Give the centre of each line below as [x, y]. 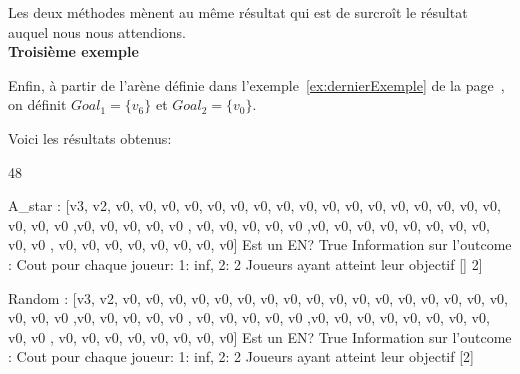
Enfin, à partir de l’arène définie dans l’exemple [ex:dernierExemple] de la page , [256, 84]
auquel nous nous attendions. [97, 31]
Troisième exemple [73, 51]
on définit [37, 104]
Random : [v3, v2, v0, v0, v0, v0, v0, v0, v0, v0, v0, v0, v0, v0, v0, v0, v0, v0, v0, [258, 297]
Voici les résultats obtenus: [90, 137]
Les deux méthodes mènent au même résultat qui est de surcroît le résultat [238, 12]
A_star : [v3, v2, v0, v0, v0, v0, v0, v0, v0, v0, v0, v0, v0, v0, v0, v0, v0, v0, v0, [254, 205]
